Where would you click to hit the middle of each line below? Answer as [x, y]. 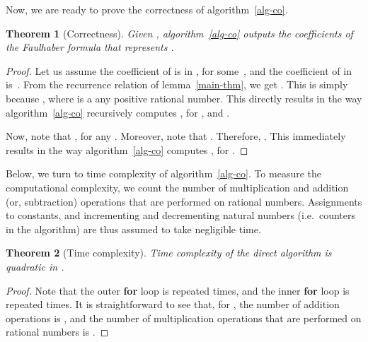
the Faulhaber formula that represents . [90, 47]
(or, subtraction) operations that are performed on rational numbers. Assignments [184, 201]
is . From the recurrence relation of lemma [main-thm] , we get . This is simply [177, 84]
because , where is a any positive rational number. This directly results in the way [184, 98]
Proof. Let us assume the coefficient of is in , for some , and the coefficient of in [179, 70]
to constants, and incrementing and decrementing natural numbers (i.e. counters [181, 215]
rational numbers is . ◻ [57, 332]
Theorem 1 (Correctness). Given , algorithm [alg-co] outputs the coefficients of [179, 33]
